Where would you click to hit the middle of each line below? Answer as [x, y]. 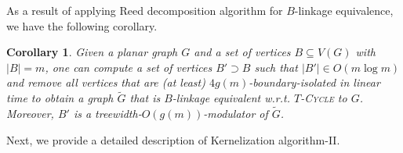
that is [145, 98]
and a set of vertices [242, 52]
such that [276, 67]
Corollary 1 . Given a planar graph [92, 52]
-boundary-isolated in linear [314, 82]
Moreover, [30, 113]
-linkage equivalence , [344, 10]
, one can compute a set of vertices [129, 67]
